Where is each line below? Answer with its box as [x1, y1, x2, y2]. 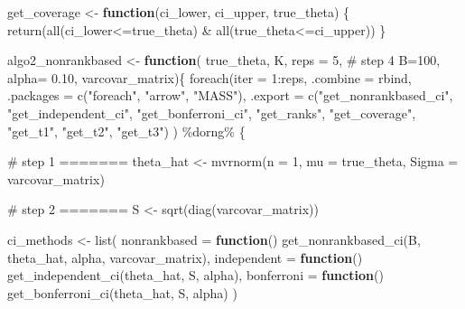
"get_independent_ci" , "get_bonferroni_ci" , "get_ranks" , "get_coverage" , [7, 103, 416, 122]
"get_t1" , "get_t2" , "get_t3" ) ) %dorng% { [7, 121, 246, 140]
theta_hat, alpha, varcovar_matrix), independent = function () [7, 248, 363, 267]
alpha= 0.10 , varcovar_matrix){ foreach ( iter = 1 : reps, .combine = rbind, [7, 68, 412, 87]
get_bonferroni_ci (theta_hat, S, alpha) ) [7, 283, 237, 302]
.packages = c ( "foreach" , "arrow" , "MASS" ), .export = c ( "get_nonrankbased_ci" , [7, 86, 453, 105]
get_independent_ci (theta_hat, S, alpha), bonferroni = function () [7, 266, 384, 285]
